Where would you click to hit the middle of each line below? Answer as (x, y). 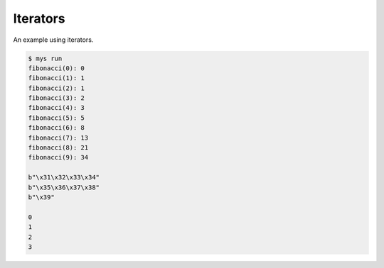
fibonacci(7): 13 (58, 138)
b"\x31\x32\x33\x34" (64, 178)
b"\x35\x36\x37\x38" (64, 187)
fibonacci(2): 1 (57, 88)
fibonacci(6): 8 (57, 128)
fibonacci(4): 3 (57, 108)
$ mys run (45, 58)
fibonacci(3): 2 (57, 98)
